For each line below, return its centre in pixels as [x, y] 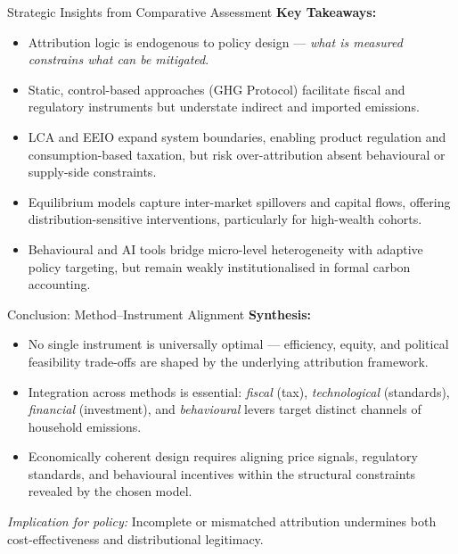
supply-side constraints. [92, 172]
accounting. [59, 284]
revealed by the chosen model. [110, 491]
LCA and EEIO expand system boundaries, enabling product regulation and [237, 136]
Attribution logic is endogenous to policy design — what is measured [215, 41]
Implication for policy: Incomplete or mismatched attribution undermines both [222, 521]
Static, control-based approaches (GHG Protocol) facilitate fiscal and [217, 89]
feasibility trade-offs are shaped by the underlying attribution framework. [228, 361]
